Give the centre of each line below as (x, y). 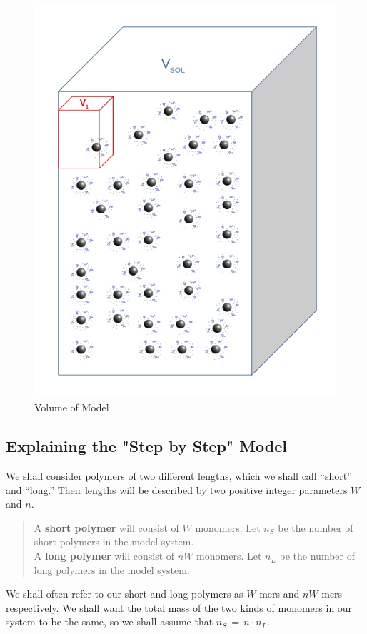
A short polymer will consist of (106, 527)
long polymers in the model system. (112, 569)
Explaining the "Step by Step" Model (147, 446)
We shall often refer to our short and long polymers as (125, 594)
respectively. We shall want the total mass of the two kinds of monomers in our (179, 607)
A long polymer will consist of (104, 556)
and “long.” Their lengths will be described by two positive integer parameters (177, 489)
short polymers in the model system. (114, 542)
